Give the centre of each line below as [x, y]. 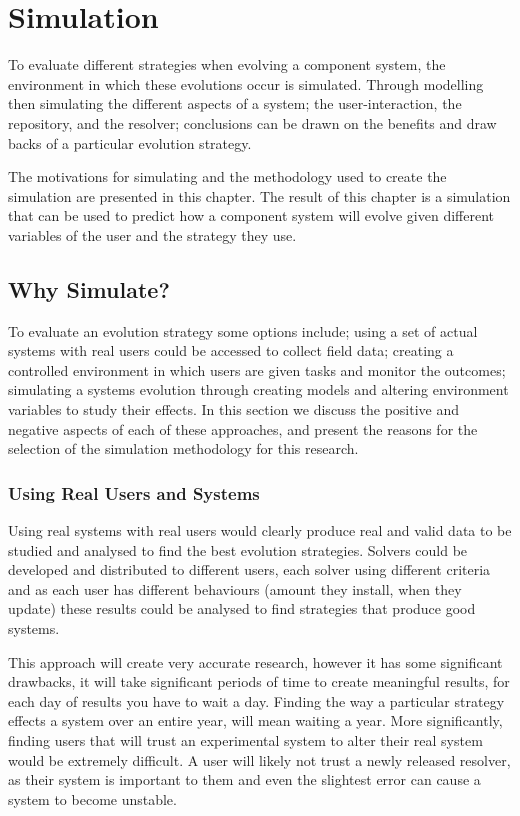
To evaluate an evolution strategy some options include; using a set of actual [243, 330]
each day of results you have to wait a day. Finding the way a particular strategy [256, 700]
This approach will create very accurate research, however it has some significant [255, 661]
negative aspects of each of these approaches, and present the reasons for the [243, 428]
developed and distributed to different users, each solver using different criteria [249, 569]
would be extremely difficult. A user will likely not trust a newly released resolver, [259, 759]
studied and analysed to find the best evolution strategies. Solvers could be [238, 549]
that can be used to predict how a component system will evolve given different [251, 215]
